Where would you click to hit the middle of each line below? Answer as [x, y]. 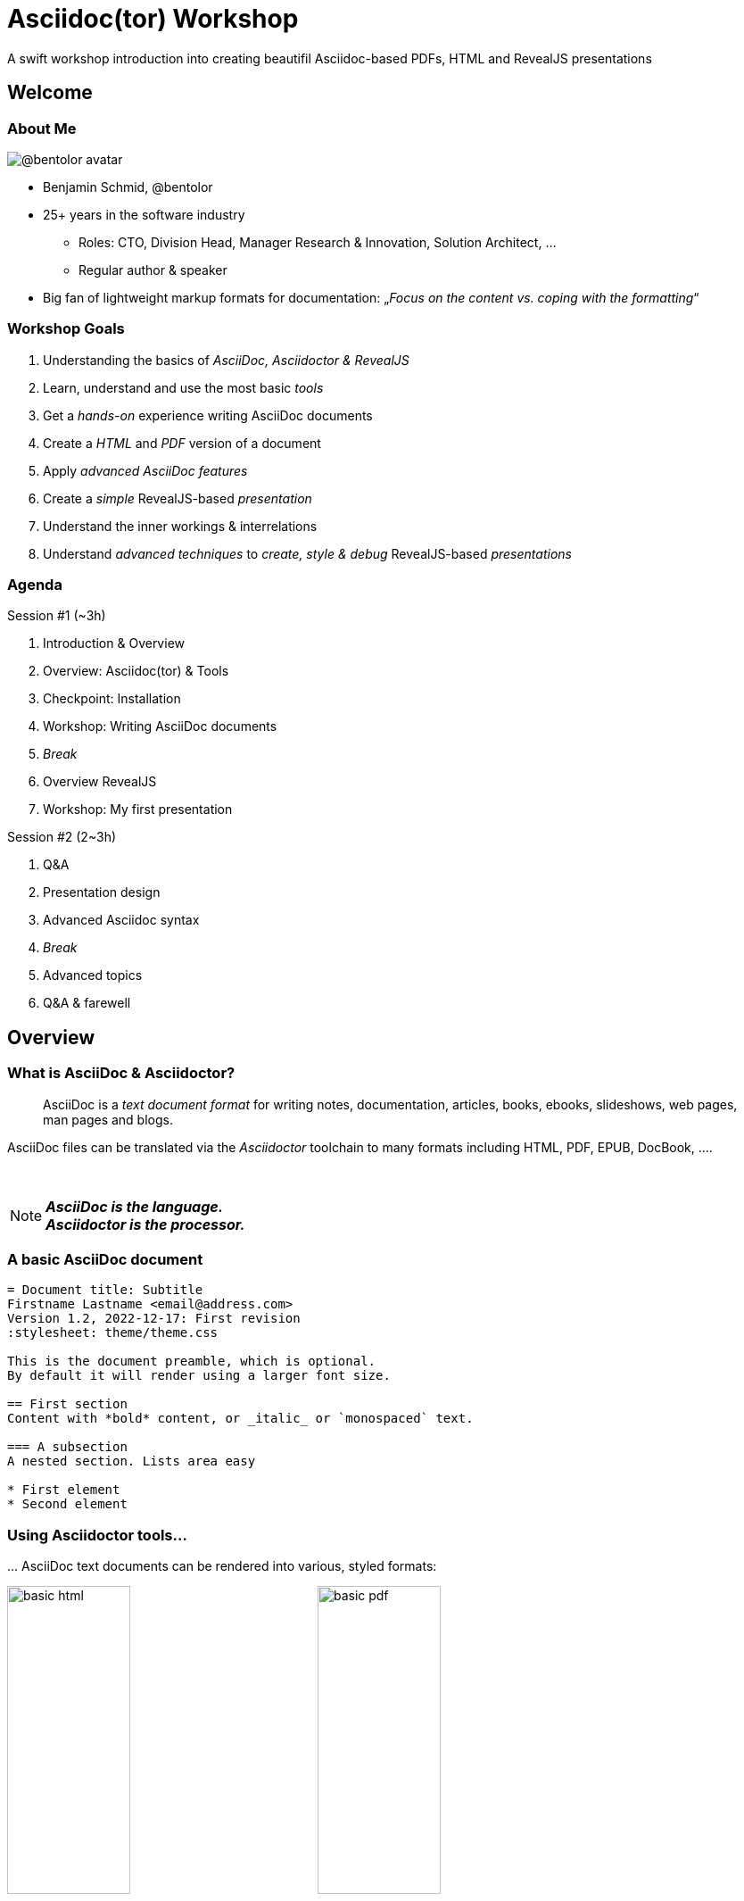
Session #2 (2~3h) [62, 837]
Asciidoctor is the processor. [145, 1224]
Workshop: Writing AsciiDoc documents [160, 726]
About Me [42, 128]
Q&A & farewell [87, 1003]
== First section [67, 1404]
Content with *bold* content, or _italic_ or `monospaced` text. [240, 1419]
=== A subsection [67, 1447]
